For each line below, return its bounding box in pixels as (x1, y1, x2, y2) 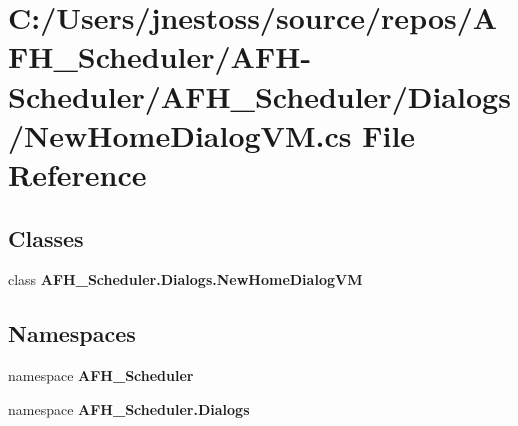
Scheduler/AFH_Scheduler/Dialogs (8, 75, 511, 116)
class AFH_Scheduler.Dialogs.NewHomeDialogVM (8, 269, 363, 290)
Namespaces (8, 318, 136, 349)
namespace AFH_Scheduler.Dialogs (8, 398, 250, 419)
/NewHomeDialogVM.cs (8, 114, 352, 155)
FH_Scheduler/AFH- (8, 36, 312, 77)
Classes (8, 222, 84, 253)
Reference (8, 153, 147, 194)
